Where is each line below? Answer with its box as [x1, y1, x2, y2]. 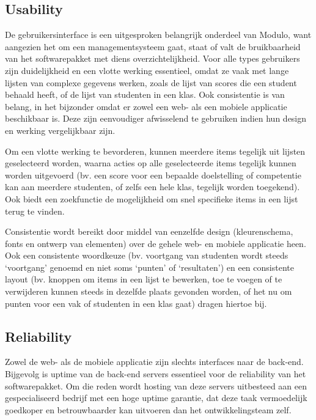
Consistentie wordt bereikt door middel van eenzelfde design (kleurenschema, [5, 225, 293, 238]
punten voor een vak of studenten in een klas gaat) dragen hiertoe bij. [5, 297, 267, 309]
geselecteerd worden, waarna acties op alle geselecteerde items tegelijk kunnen [5, 157, 296, 169]
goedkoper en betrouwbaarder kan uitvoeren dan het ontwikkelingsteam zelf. [5, 403, 292, 416]
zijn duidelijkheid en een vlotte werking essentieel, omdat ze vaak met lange [5, 64, 289, 76]
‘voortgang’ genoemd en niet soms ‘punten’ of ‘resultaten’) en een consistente [5, 260, 294, 273]
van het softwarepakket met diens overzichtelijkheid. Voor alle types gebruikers [5, 52, 300, 65]
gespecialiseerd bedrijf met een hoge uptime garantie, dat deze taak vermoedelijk [5, 391, 307, 404]
